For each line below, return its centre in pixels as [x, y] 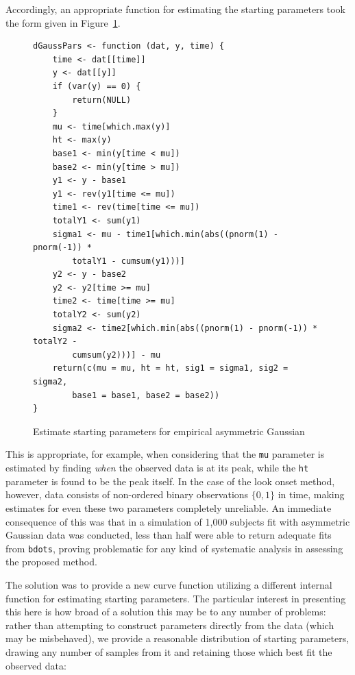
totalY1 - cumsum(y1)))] [128, 261]
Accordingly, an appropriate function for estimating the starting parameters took [176, 9]
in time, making [311, 494]
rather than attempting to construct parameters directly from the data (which [170, 625]
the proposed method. [51, 562]
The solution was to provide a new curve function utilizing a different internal [169, 584]
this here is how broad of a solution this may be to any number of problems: [166, 612]
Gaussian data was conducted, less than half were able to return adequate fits [169, 535]
